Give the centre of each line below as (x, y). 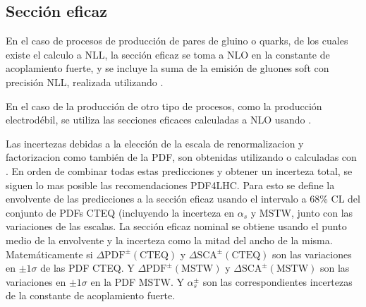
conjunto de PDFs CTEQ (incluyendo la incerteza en (120, 212)
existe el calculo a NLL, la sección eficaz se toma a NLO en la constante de (168, 54)
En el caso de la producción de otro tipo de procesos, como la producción (164, 106)
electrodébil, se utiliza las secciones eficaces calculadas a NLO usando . (159, 120)
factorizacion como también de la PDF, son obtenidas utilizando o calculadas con (181, 157)
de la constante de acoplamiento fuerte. (91, 295)
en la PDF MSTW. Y (137, 281)
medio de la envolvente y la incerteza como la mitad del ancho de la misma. (169, 240)
